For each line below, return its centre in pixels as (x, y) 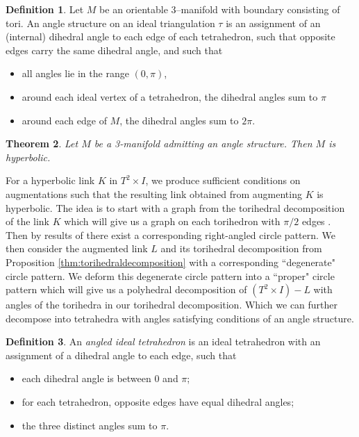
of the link (28, 221)
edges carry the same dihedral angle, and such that (114, 50)
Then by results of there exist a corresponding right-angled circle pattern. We (171, 234)
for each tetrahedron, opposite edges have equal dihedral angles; (158, 402)
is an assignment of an (273, 23)
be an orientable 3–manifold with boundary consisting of (220, 9)
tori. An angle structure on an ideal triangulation (110, 23)
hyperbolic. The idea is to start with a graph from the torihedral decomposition (175, 207)
